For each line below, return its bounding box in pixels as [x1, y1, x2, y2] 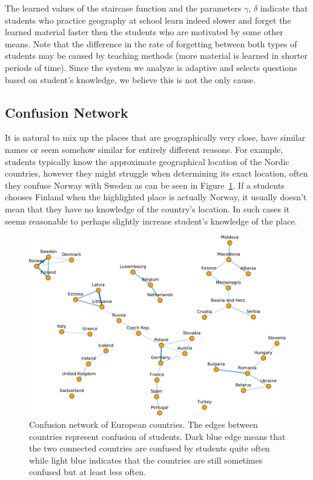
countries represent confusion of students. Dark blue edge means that [29, 430, 286, 442]
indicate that [260, 2, 308, 14]
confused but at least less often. [29, 465, 147, 478]
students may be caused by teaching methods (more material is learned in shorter [5, 49, 308, 62]
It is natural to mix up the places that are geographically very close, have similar [5, 131, 306, 144]
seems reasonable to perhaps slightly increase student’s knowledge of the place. [5, 214, 297, 227]
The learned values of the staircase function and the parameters [5, 2, 242, 14]
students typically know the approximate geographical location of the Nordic [5, 155, 289, 167]
